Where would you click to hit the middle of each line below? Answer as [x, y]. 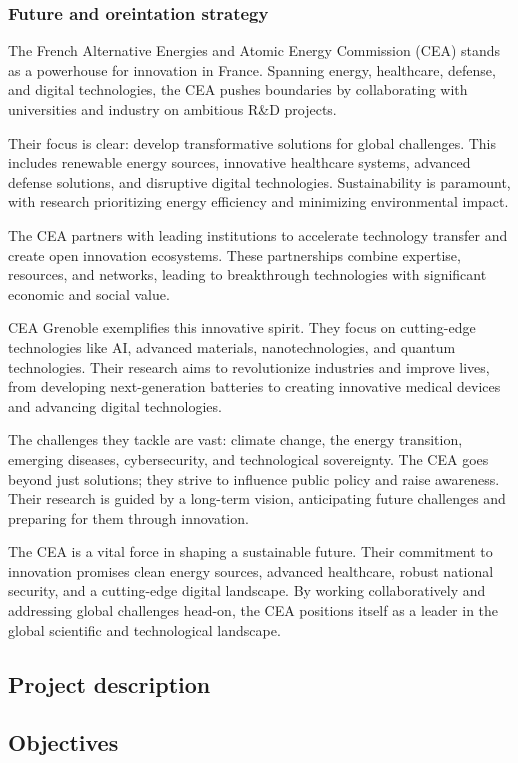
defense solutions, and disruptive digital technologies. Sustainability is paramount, [259, 181]
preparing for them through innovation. [128, 517]
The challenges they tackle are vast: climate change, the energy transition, [235, 439]
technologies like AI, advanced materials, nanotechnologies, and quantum [232, 346]
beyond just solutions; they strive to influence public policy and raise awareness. [254, 478]
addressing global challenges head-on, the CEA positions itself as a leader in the [253, 610]
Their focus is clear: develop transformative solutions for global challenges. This [252, 142]
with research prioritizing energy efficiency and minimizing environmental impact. [258, 201]
